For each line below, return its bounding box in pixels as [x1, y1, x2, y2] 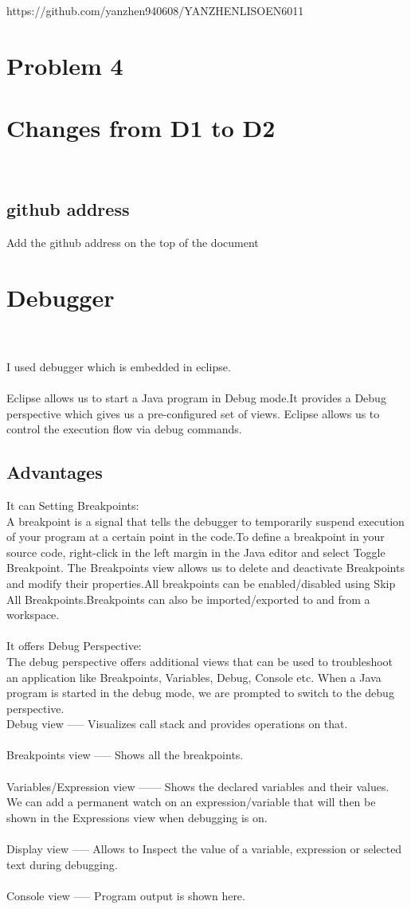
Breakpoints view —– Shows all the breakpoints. [6, 746, 244, 763]
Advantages [6, 460, 103, 484]
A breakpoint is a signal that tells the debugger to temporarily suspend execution [6, 512, 405, 529]
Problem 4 [6, 49, 123, 81]
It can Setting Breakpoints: [6, 496, 139, 513]
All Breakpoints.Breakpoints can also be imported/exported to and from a [6, 590, 370, 607]
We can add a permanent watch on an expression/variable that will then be [6, 793, 376, 810]
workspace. [6, 606, 60, 623]
